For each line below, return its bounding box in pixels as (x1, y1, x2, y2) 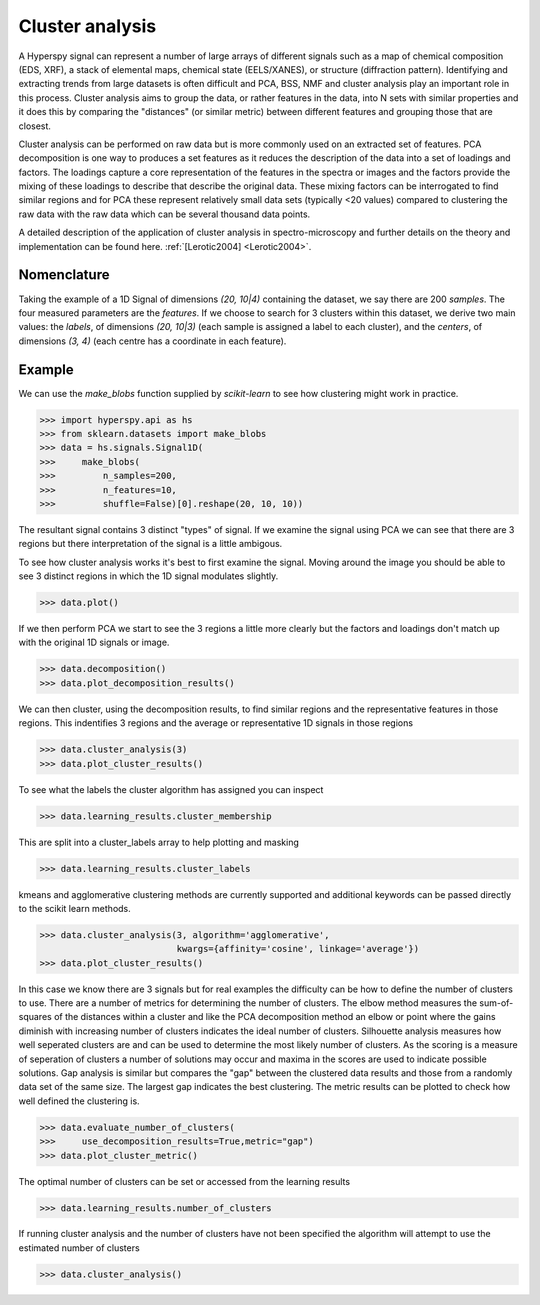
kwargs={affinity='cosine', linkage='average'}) (176, 943, 420, 955)
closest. (18, 120, 52, 132)
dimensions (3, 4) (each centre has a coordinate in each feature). (18, 335, 287, 347)
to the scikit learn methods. (18, 902, 132, 914)
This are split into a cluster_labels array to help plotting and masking (18, 836, 300, 848)
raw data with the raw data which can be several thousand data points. (18, 208, 311, 220)
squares (18, 1011, 52, 1023)
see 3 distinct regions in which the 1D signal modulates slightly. (18, 570, 279, 582)
